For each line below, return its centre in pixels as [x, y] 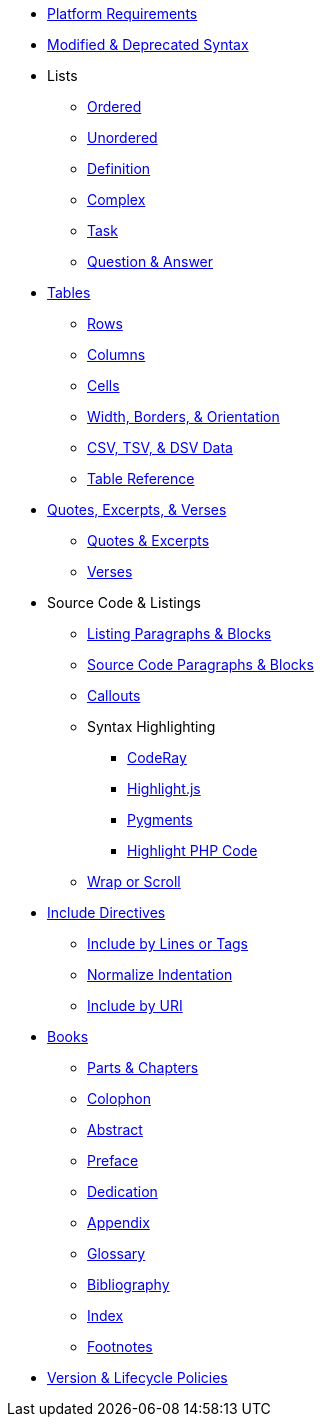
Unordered [122, 137]
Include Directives [106, 912]
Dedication [122, 1191]
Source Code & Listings [124, 602]
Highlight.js [164, 788]
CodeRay [157, 757]
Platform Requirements [122, 13]
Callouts [114, 695]
